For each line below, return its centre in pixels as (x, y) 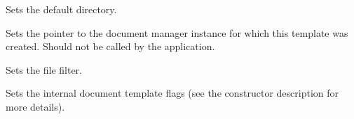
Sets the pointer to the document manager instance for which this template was (177, 32)
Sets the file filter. (44, 69)
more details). (35, 106)
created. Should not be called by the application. (110, 46)
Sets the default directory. (61, 9)
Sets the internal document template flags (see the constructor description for (172, 93)
